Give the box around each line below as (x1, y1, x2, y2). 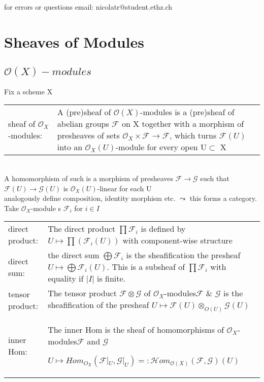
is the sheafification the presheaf (126, 249, 241, 261)
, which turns (170, 129, 217, 142)
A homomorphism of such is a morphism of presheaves (4, 172, 174, 183)
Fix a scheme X (4, 86, 53, 96)
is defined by (141, 223, 186, 235)
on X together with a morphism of (121, 118, 244, 130)
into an (57, 141, 83, 153)
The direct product (48, 223, 116, 235)
